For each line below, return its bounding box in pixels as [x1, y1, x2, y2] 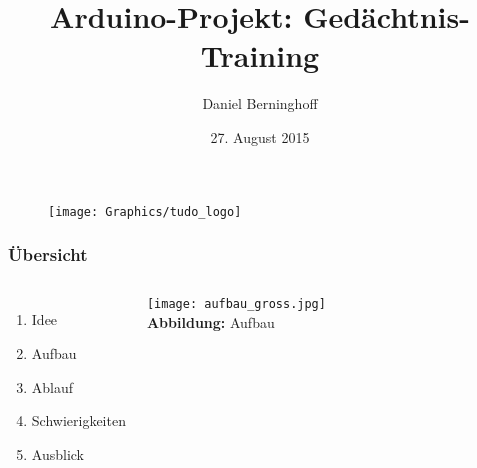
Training [200, 35, 320, 76]
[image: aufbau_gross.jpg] [146, 297, 326, 312]
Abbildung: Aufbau [146, 312, 275, 333]
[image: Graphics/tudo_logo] [48, 204, 242, 219]
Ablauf [31, 376, 74, 397]
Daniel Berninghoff [202, 93, 318, 114]
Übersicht [8, 242, 88, 267]
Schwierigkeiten [31, 410, 126, 431]
